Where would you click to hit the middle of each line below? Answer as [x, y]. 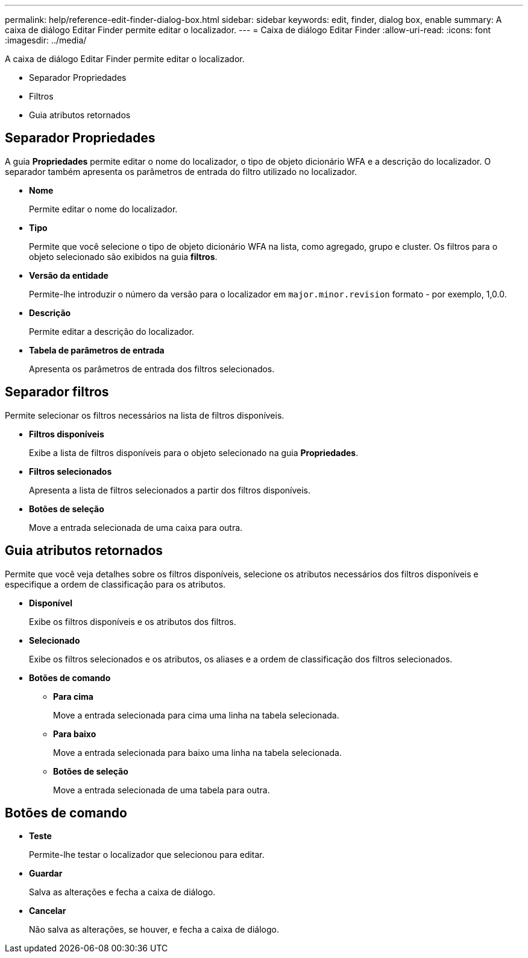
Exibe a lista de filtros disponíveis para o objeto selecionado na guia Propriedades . [194, 452]
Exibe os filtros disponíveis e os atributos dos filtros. [133, 621]
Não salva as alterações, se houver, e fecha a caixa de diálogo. [154, 930]
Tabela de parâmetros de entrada [97, 350]
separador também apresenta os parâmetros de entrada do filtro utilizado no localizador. [181, 171]
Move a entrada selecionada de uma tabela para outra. [162, 790]
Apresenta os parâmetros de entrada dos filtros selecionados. [152, 369]
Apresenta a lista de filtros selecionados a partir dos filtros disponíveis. [170, 490]
